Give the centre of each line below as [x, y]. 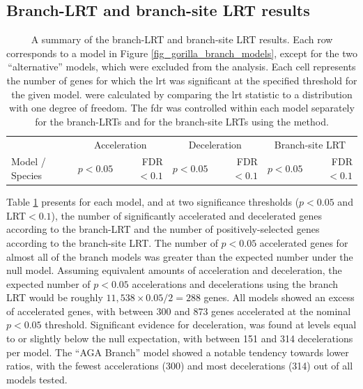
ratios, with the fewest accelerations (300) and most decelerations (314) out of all [180, 366]
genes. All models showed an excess [279, 297]
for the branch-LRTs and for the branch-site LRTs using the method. [182, 121]
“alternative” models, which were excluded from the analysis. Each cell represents [182, 67]
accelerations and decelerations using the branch [235, 283]
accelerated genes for [304, 242]
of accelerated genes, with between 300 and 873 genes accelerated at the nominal [179, 311]
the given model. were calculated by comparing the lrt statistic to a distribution [182, 94]
